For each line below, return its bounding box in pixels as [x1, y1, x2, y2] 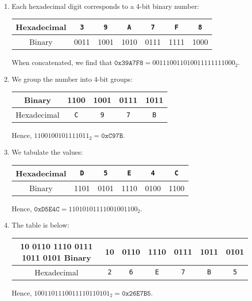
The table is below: [11, 220, 69, 230]
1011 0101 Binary [22, 251, 91, 263]
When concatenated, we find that [11, 57, 112, 67]
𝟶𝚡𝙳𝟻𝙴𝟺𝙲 [34, 205, 60, 213]
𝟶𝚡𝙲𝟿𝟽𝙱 [101, 133, 123, 140]
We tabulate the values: [11, 146, 83, 157]
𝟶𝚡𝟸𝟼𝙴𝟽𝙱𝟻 [122, 290, 151, 297]
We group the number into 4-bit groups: [11, 73, 133, 84]
